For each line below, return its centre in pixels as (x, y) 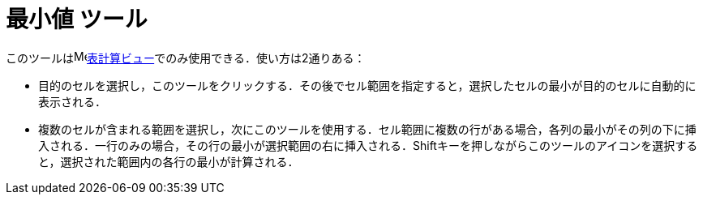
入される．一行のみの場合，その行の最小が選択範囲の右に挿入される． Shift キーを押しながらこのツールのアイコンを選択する (368, 145)
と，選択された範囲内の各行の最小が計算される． (169, 161)
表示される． (72, 101)
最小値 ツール (77, 19)
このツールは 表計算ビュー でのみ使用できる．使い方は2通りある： (186, 58)
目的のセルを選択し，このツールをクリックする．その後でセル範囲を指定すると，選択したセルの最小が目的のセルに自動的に (367, 85)
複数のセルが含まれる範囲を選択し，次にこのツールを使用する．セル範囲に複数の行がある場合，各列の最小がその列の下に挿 (367, 129)
